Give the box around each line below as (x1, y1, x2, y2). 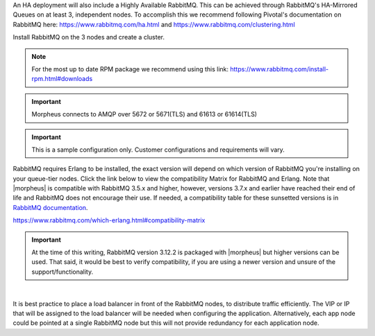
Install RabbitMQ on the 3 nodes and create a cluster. (12, 33, 165, 42)
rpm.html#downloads (31, 75, 93, 83)
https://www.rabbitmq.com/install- (230, 64, 329, 73)
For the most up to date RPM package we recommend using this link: (31, 64, 229, 73)
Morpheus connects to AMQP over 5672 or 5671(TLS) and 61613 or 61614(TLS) (31, 110, 257, 118)
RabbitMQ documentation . (12, 203, 88, 211)
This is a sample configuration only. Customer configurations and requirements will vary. (31, 145, 285, 154)
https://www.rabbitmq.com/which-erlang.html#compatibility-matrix (12, 216, 206, 224)
